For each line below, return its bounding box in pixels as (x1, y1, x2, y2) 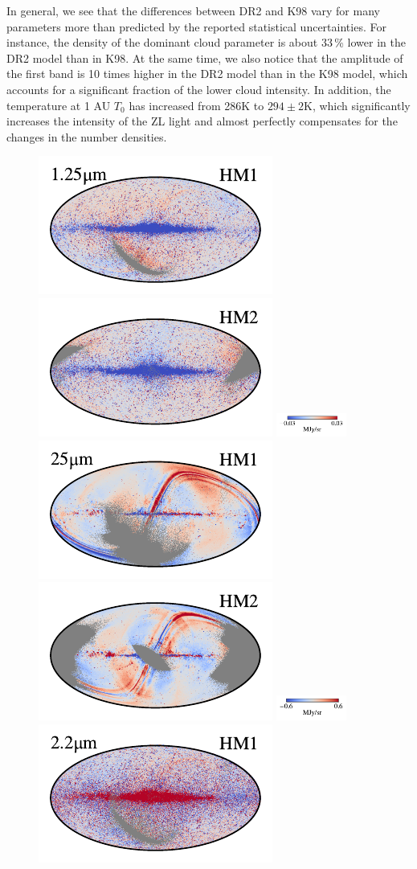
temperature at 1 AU (6, 96, 111, 113)
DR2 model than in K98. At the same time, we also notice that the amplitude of (6, 49, 403, 66)
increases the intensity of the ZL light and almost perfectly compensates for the (6, 113, 398, 129)
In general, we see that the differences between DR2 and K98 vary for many (6, 2, 380, 18)
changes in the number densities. (6, 128, 167, 145)
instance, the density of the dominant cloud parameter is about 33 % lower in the (6, 34, 406, 51)
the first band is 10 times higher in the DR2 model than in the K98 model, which (6, 65, 408, 82)
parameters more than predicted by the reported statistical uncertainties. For (6, 18, 386, 35)
